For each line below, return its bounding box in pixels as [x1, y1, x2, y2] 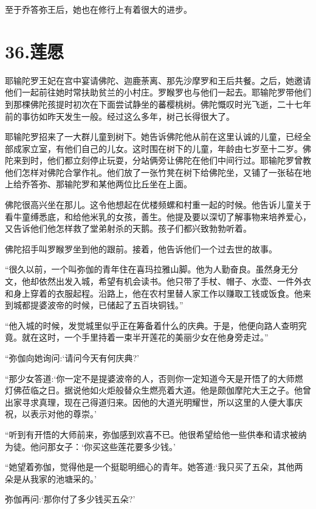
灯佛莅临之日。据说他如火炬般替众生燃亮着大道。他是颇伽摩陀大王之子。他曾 [5, 384, 311, 396]
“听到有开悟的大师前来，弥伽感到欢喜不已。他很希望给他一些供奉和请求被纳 [5, 428, 307, 440]
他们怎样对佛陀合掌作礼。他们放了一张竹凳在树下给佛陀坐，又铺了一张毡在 [5, 165, 303, 178]
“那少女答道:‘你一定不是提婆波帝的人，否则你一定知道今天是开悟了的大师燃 [5, 372, 303, 384]
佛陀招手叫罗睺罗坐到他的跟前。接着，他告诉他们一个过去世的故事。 [5, 242, 277, 255]
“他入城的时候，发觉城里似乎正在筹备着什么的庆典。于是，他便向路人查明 [5, 319, 298, 331]
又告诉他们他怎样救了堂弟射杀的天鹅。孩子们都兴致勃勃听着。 [5, 222, 252, 235]
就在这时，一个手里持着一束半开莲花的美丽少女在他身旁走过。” [21, 331, 269, 344]
